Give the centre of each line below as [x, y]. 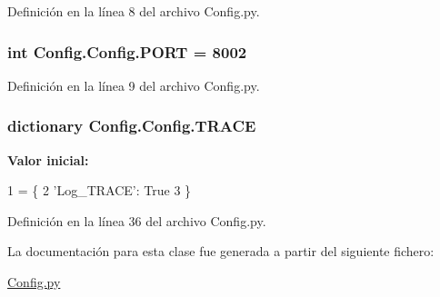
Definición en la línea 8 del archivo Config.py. [134, 11]
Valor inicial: [48, 159]
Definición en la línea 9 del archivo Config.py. [134, 85]
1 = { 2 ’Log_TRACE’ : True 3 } [100, 190]
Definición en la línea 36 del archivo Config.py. [137, 220]
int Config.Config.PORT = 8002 [127, 51]
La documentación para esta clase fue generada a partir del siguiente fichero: [221, 251]
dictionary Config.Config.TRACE [132, 126]
